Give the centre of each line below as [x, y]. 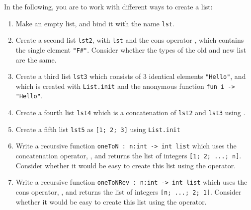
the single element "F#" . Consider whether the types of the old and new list [131, 49]
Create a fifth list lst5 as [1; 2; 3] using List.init [98, 129]
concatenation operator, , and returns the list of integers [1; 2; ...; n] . [128, 156]
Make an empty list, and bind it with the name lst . [95, 23]
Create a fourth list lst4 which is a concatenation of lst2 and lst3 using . [130, 112]
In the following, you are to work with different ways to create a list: [108, 6]
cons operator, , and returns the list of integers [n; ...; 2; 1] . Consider [128, 192]
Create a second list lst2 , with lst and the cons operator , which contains [130, 40]
